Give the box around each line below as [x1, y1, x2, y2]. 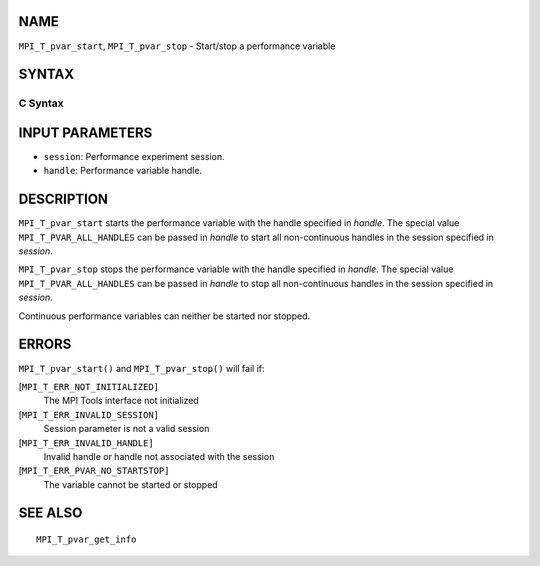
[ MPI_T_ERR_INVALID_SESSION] [18, 408, 160, 420]
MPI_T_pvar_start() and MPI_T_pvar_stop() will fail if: [18, 362, 265, 374]
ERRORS [18, 336, 72, 353]
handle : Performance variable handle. [43, 165, 203, 177]
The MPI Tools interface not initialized [43, 395, 199, 407]
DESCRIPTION [18, 191, 109, 208]
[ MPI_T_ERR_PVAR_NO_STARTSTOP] [18, 465, 170, 477]
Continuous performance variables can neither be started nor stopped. [18, 310, 311, 322]
